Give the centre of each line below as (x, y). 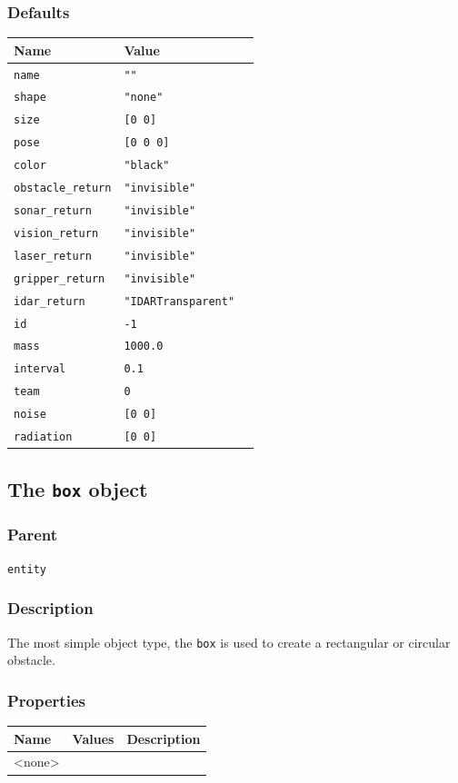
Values (93, 738)
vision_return (56, 233)
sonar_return (53, 211)
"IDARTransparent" (179, 301)
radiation (43, 437)
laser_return (53, 256)
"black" (147, 166)
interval (40, 369)
